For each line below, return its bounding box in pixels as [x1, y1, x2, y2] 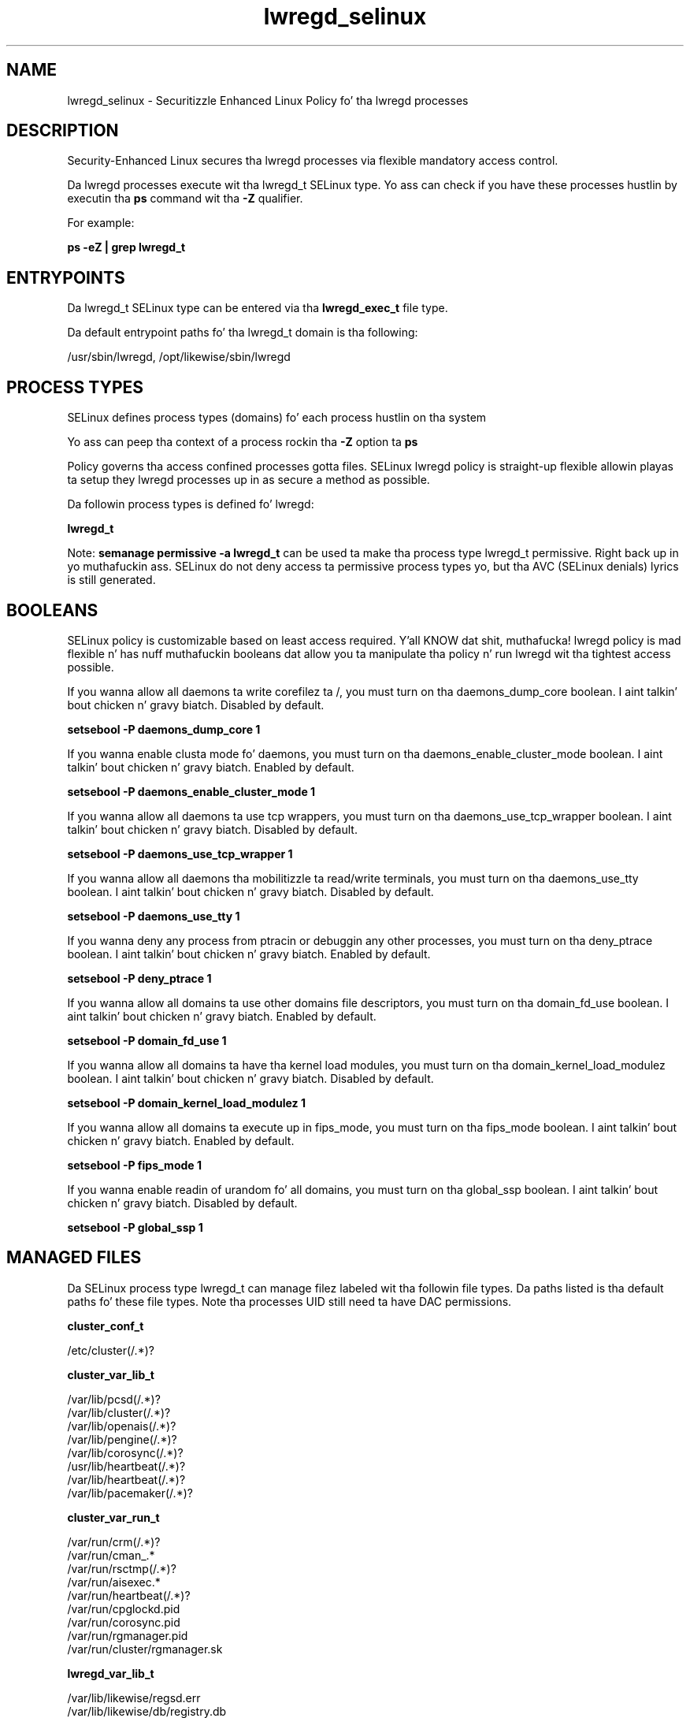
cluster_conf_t [67, 1318, 144, 1333]
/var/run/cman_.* [67, 1548, 155, 1562]
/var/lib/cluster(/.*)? [67, 1405, 171, 1419]
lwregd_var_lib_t [67, 1666, 154, 1680]
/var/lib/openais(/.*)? [67, 1419, 176, 1433]
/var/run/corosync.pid [67, 1615, 180, 1629]
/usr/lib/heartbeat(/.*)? [67, 1459, 186, 1473]
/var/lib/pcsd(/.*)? [67, 1392, 161, 1406]
